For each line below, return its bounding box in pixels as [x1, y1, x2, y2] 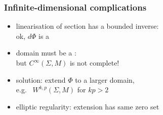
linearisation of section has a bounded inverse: [16, 21, 159, 31]
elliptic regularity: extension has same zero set [16, 101, 159, 111]
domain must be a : [16, 47, 76, 58]
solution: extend [16, 74, 66, 85]
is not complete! [69, 57, 119, 68]
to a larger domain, [75, 74, 135, 85]
